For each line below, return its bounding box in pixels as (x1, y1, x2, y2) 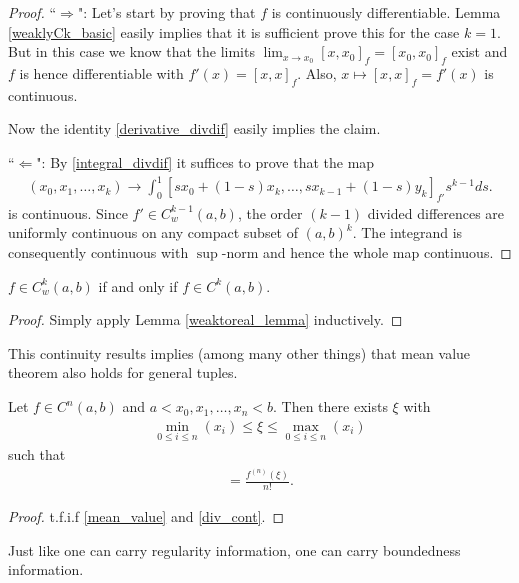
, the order (237, 202, 303, 223)
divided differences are (367, 202, 505, 223)
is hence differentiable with (19, 62, 184, 83)
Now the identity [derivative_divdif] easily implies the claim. (8, 118, 381, 139)
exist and (451, 41, 508, 62)
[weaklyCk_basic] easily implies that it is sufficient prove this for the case (8, 21, 460, 42)
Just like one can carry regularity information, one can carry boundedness (8, 539, 461, 560)
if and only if (98, 275, 178, 296)
